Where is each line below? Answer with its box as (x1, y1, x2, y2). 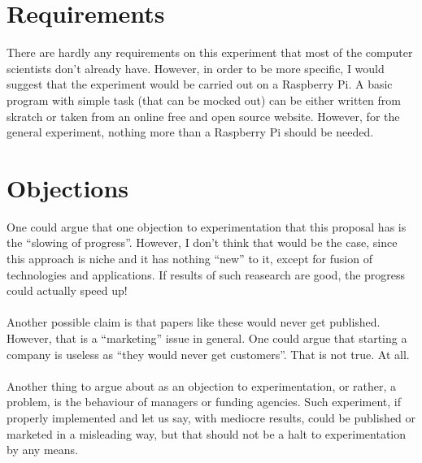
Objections (7, 171, 129, 204)
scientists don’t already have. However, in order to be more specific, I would (7, 59, 385, 76)
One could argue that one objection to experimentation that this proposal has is (7, 218, 407, 235)
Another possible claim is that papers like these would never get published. (7, 314, 381, 331)
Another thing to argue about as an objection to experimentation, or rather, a (7, 377, 397, 394)
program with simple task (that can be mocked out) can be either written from (7, 91, 401, 108)
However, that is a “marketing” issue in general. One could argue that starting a (7, 329, 407, 346)
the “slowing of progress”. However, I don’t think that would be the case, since (7, 234, 398, 251)
